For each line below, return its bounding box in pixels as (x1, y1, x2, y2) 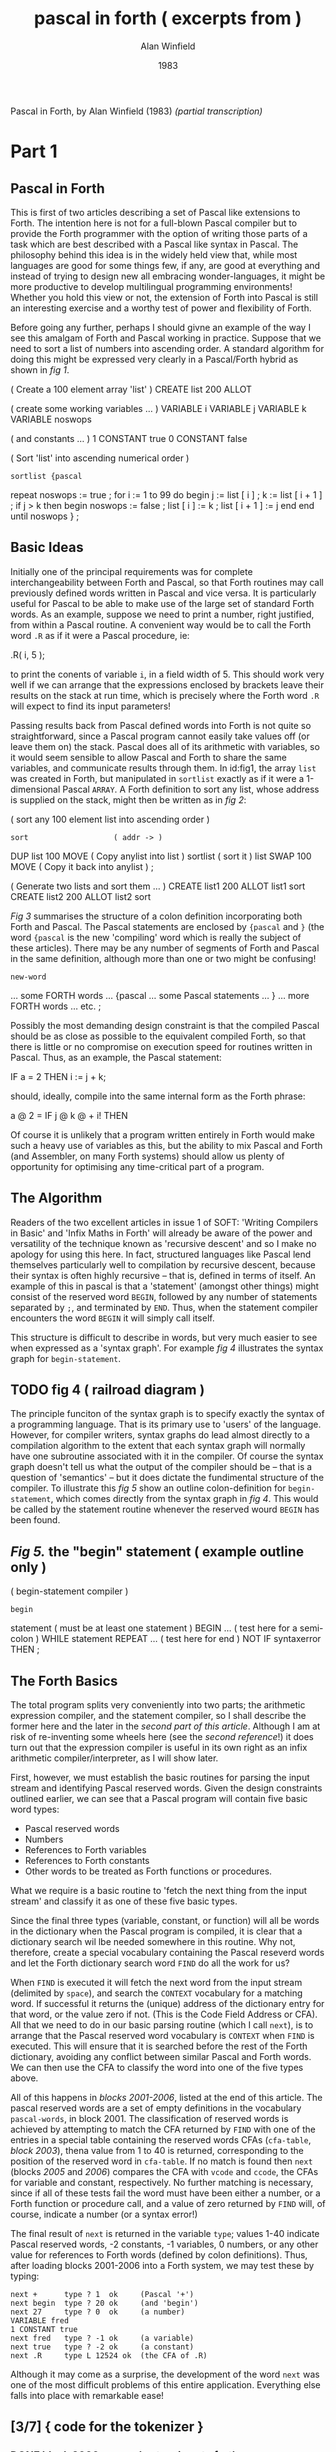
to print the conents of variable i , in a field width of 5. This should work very (10, 668, 325, 680)
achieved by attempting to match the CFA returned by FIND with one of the (10, 2123, 316, 2135)
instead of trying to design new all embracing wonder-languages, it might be (10, 270, 326, 282)
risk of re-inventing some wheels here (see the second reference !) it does (10, 1731, 315, 1742)
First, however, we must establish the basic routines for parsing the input (10, 1772, 310, 1783)
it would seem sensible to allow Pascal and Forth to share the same (10, 751, 287, 763)
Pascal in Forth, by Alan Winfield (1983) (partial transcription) (10, 105, 263, 117)
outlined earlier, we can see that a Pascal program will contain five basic (10, 1793, 308, 1804)
